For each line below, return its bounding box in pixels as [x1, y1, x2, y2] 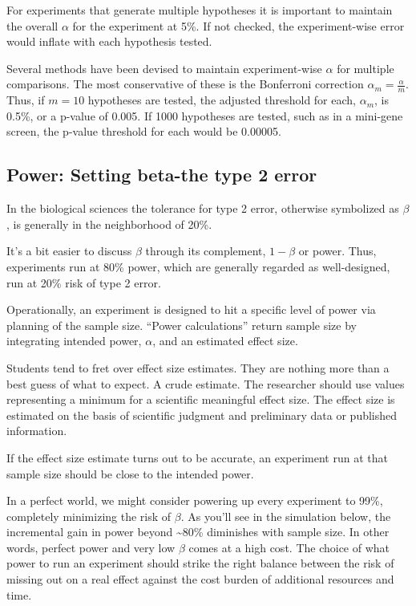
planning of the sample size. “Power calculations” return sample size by [6, 316, 357, 333]
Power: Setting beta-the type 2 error [6, 162, 317, 187]
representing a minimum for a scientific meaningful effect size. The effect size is [6, 391, 395, 408]
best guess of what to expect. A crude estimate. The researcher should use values [6, 375, 405, 392]
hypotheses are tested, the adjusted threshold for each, [87, 92, 356, 108]
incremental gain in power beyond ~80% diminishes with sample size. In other [6, 523, 390, 540]
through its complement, [145, 242, 266, 259]
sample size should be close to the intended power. [6, 465, 254, 482]
